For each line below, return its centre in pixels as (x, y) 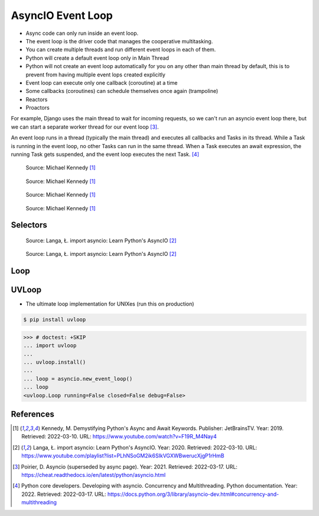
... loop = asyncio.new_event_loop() (78, 379)
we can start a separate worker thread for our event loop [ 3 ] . (85, 127)
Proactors (38, 108)
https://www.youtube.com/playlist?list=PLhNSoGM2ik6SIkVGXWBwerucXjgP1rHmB (123, 456)
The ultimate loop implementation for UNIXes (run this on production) (110, 304)
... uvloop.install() (55, 362)
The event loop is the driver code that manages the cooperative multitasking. (119, 41)
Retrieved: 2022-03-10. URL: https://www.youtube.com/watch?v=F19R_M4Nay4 (119, 437)
